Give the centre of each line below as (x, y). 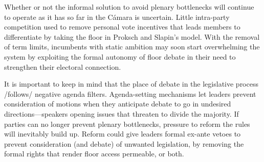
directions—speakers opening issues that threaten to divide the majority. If (122, 113)
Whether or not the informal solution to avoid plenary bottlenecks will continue (129, 7)
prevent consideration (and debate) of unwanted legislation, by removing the (124, 143)
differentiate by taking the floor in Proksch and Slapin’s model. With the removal (132, 36)
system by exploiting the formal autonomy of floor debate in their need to (120, 56)
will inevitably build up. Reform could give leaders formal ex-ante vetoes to (123, 134)
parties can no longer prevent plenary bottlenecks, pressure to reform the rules (127, 124)
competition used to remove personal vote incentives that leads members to (122, 27)
